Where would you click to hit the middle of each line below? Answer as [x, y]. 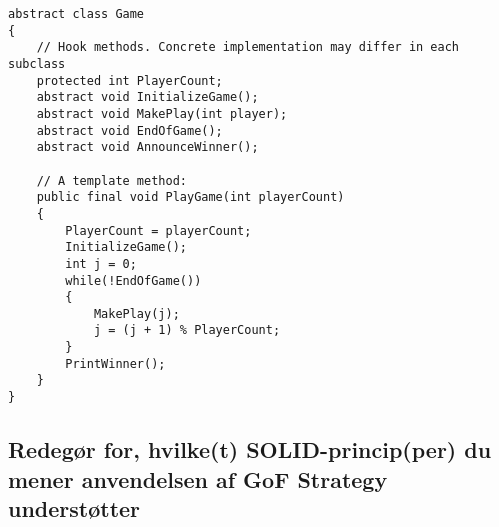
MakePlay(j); [136, 313]
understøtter [74, 507]
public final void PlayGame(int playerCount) [190, 197]
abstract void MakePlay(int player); [162, 113]
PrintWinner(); [115, 363]
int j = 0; [101, 263]
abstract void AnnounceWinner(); [147, 147]
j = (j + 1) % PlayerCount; [187, 330]
